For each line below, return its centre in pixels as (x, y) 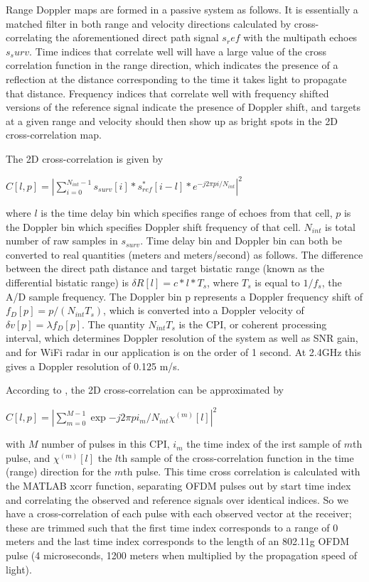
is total (340, 226)
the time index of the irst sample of (264, 444)
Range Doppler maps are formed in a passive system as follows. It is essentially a (182, 9)
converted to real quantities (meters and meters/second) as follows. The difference (184, 254)
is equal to (277, 282)
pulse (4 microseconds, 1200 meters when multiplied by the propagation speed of (181, 555)
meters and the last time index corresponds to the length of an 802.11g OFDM (178, 541)
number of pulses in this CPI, (106, 444)
